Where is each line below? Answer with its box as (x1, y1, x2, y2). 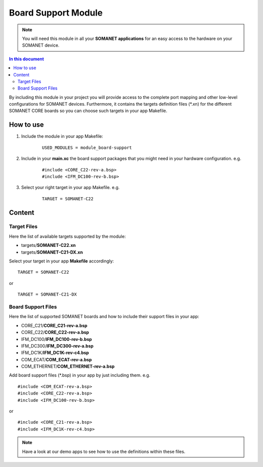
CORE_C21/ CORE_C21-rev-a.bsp (21, 322, 88, 328)
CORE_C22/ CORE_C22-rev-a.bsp (21, 329, 90, 336)
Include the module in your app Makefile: (21, 133, 103, 139)
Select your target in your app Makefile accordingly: (9, 258, 114, 264)
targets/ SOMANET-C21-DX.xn (21, 249, 83, 255)
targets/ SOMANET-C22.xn (21, 243, 76, 248)
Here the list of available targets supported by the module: (9, 233, 126, 239)
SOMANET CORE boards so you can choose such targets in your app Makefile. (9, 108, 168, 114)
